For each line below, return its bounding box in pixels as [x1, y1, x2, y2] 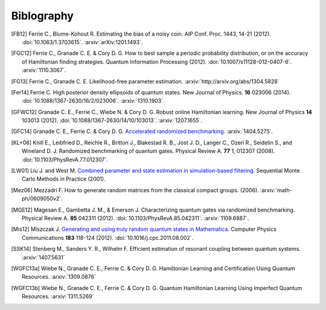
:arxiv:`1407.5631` [22, 254, 65, 261]
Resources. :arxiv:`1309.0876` [22, 273, 96, 280]
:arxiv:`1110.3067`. [22, 66, 66, 74]
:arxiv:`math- [260, 186, 292, 193]
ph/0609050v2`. [22, 195, 63, 202]
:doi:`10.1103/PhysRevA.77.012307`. [22, 156, 109, 163]
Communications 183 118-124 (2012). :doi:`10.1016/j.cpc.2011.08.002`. [22, 234, 194, 241]
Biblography [11, 9, 74, 22]
